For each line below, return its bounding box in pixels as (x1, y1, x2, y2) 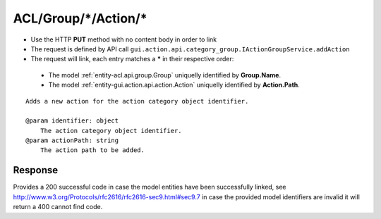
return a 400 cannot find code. (13, 203, 103, 211)
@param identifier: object (25, 117, 119, 125)
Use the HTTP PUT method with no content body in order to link (30, 35, 217, 44)
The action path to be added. (40, 146, 145, 154)
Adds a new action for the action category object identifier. (25, 97, 249, 105)
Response (13, 164, 59, 176)
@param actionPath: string (25, 137, 119, 144)
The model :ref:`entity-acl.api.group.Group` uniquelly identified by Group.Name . (48, 70, 282, 79)
